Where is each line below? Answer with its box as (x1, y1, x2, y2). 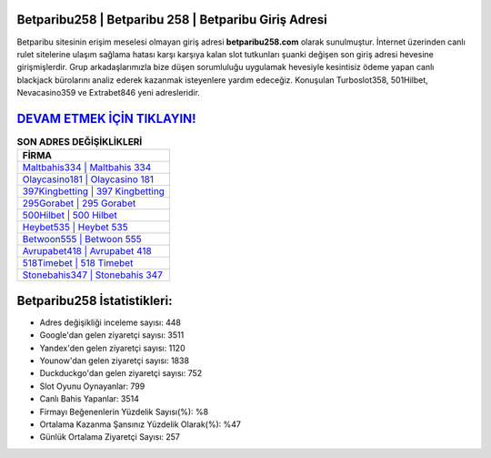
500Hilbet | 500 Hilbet (22, 209, 117, 222)
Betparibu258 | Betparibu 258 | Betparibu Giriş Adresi (16, 12, 327, 27)
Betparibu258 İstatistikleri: (16, 292, 173, 309)
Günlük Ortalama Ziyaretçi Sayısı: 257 (39, 432, 181, 443)
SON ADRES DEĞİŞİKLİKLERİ (16, 136, 143, 148)
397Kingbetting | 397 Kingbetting (22, 185, 165, 198)
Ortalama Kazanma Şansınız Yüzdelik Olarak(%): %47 (39, 419, 241, 430)
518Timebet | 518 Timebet (22, 257, 134, 270)
